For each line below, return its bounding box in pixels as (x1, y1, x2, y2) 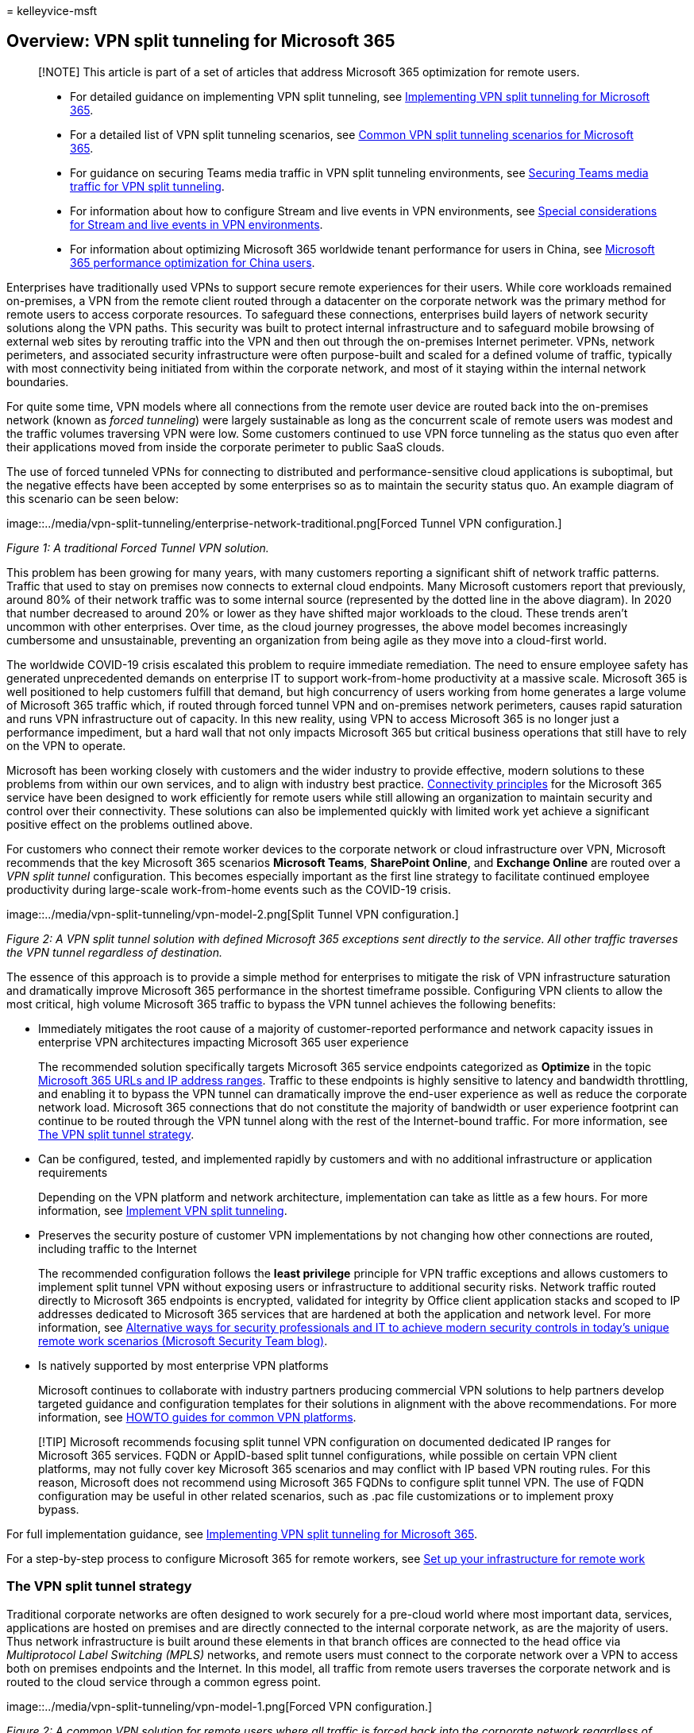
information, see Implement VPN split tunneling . (38, 1203, 287, 1217)
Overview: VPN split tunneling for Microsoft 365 (6, 31, 395, 52)
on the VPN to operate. (6, 738, 126, 752)
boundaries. (6, 374, 69, 389)
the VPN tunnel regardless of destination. (6, 945, 222, 959)
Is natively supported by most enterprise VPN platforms (38, 1358, 329, 1372)
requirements (38, 1165, 108, 1179)
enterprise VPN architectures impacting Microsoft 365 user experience (38, 1035, 409, 1049)
